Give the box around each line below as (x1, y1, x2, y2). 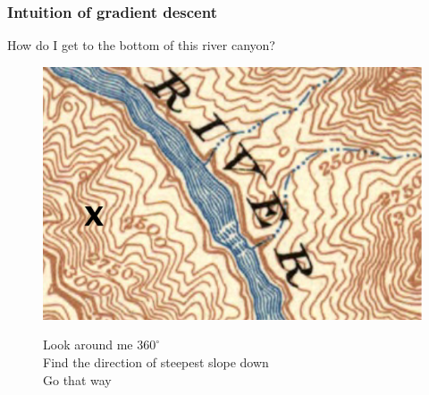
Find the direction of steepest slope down (43, 352, 269, 371)
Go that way (43, 370, 112, 389)
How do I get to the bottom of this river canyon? (7, 36, 275, 55)
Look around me (43, 335, 133, 354)
